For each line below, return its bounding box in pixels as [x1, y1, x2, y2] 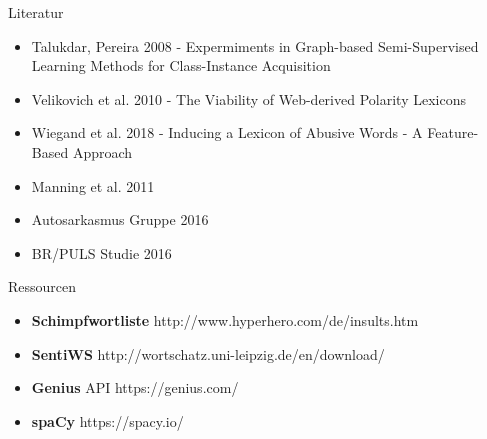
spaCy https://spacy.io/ [31, 410, 184, 431]
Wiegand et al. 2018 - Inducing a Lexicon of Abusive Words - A [31, 122, 423, 143]
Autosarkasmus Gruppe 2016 [31, 209, 209, 230]
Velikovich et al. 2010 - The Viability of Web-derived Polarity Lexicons [31, 88, 466, 109]
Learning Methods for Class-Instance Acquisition [31, 55, 331, 76]
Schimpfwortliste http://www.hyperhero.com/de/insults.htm [31, 309, 419, 330]
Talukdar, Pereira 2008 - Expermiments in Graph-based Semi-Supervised [31, 35, 479, 56]
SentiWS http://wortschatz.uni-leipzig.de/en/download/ [31, 343, 385, 364]
